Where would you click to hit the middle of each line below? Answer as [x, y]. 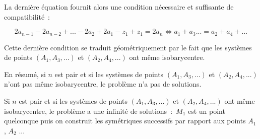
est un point [206, 111]
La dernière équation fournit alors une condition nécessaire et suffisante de [119, 7]
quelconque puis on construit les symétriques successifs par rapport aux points [125, 121]
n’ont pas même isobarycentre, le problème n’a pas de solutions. [103, 84]
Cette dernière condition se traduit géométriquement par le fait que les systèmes [128, 47]
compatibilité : [27, 16]
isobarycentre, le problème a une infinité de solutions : [88, 111]
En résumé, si [25, 74]
